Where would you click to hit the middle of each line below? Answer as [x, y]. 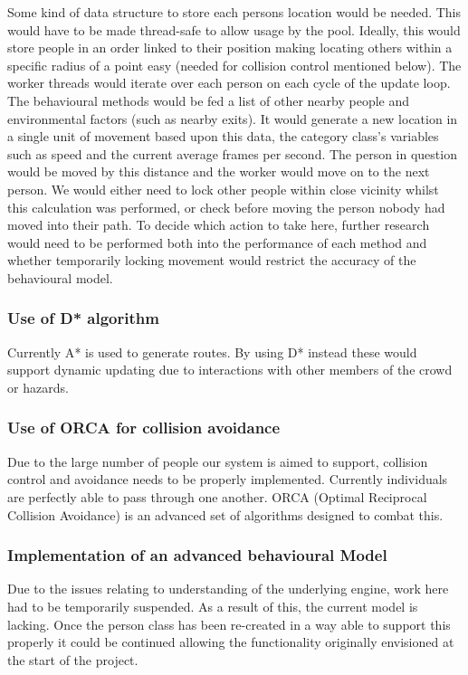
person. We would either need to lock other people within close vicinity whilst [223, 189]
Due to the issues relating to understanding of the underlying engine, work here [228, 589]
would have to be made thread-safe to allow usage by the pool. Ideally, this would [234, 29]
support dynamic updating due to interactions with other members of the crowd [230, 370]
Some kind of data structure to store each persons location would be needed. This [234, 12]
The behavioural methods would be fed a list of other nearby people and [209, 100]
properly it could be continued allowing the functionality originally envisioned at [231, 642]
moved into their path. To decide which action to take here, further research [219, 225]
